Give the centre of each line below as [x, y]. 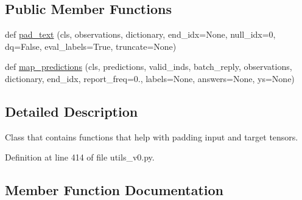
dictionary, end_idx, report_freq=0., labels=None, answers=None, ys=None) [150, 78]
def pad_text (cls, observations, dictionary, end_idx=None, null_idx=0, [140, 34]
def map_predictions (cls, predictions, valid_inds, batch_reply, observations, [149, 67]
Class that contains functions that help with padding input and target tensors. [152, 136]
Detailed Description [72, 111]
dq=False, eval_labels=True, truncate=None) [91, 46]
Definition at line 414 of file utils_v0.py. [80, 157]
